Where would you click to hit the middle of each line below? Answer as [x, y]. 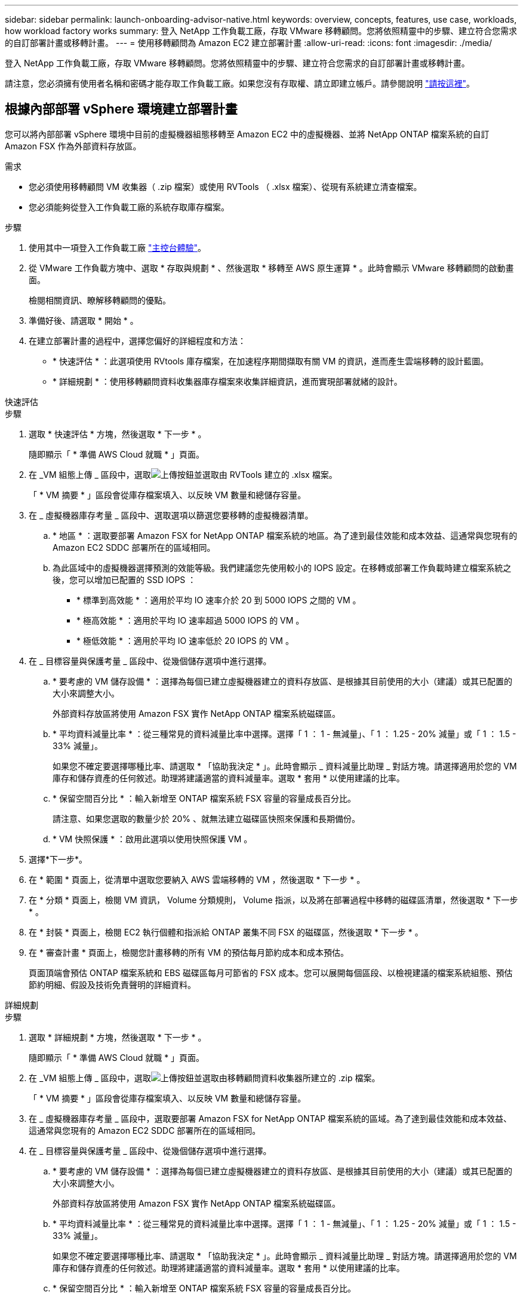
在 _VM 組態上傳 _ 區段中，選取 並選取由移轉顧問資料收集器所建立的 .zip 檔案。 [204, 1078]
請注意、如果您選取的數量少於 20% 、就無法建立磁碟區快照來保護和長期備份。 [206, 818]
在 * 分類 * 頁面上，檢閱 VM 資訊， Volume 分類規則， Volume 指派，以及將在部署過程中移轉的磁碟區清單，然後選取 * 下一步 [273, 900]
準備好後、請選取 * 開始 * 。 [84, 320]
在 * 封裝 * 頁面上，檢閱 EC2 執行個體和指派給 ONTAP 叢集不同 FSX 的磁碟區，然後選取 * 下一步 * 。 [226, 932]
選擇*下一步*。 [58, 859]
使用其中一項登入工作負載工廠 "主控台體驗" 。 [117, 247]
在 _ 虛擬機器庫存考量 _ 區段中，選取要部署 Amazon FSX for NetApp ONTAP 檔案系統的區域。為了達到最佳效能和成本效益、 [270, 1118]
